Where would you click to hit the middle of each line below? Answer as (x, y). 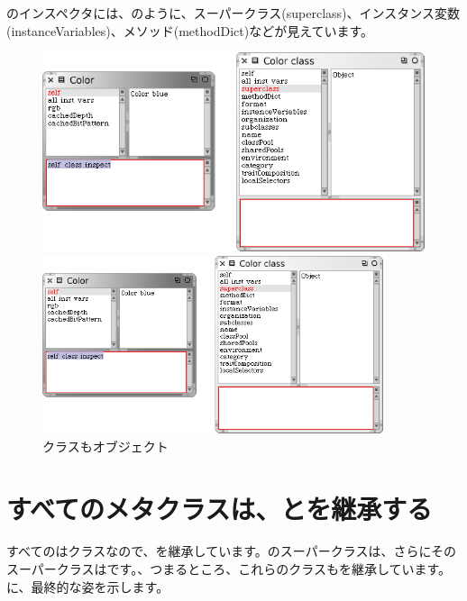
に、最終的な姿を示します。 (88, 586)
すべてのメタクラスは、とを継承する (220, 508)
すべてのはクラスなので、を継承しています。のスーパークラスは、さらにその (232, 551)
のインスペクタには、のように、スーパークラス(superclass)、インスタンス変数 (233, 13)
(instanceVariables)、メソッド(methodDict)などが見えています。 (190, 30)
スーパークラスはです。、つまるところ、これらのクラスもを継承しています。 (229, 569)
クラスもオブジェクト (105, 446)
